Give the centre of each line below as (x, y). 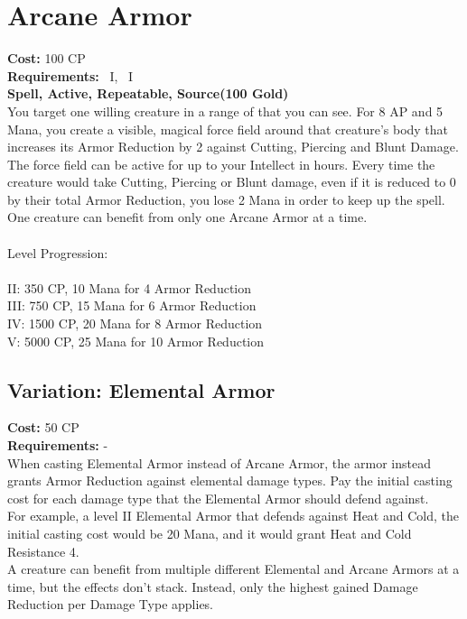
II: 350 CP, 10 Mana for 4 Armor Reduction (130, 287)
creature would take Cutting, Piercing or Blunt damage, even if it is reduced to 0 (232, 182)
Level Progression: (58, 252)
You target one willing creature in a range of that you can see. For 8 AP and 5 (225, 111)
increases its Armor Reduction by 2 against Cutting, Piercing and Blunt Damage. (233, 147)
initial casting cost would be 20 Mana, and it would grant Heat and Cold (210, 533)
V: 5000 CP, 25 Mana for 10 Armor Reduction (136, 341)
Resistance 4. (43, 551)
